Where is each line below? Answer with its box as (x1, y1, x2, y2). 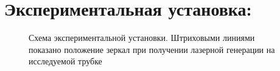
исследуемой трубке (29, 55, 102, 67)
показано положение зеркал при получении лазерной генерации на (29, 43, 275, 55)
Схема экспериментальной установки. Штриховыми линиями (29, 31, 255, 44)
